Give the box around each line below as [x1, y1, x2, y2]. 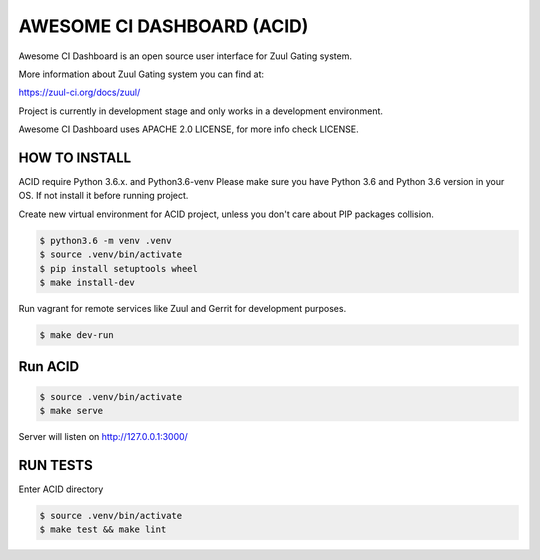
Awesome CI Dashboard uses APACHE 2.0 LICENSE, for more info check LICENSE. [18, 123, 359, 135]
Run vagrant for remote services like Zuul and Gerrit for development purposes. [18, 302, 347, 314]
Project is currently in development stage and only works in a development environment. [18, 105, 384, 117]
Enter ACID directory [18, 483, 104, 495]
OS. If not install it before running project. [18, 190, 189, 202]
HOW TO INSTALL [18, 149, 132, 166]
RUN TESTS [18, 456, 94, 474]
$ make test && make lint [39, 524, 167, 535]
